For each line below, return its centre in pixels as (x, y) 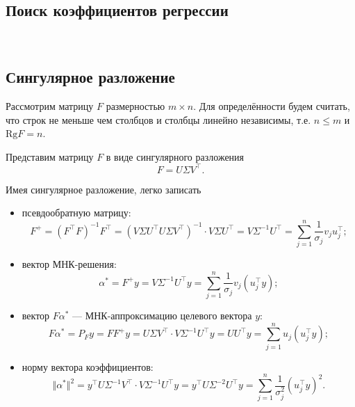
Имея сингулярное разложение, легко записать (104, 189)
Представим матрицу (50, 156)
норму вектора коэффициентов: (88, 366)
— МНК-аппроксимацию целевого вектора (162, 315)
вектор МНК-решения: (69, 264)
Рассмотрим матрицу (50, 106)
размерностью (135, 106)
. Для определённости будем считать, (272, 106)
